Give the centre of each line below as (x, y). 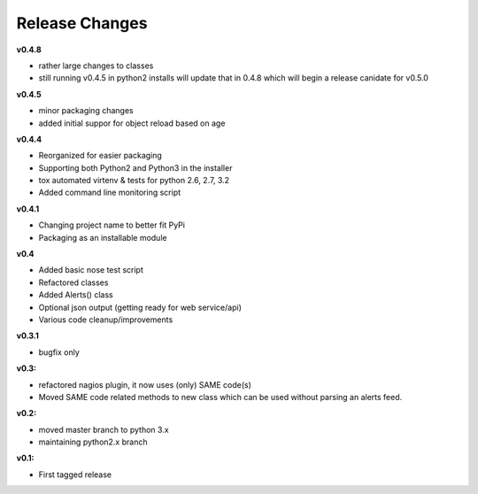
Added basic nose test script (91, 270)
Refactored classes (73, 282)
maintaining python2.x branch (93, 442)
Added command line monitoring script (110, 193)
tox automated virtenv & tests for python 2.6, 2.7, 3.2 (134, 181)
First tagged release (75, 475)
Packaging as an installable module (103, 237)
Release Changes (82, 23)
